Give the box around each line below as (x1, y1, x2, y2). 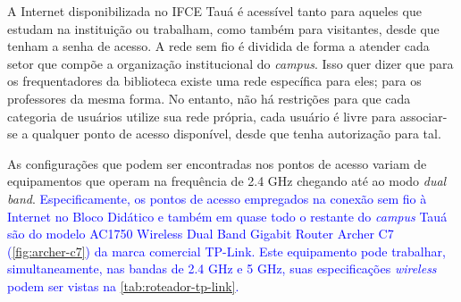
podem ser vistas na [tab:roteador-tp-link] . (7, 276, 239, 295)
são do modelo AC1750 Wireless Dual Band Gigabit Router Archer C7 (7, 224, 394, 243)
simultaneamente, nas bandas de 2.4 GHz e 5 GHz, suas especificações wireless (7, 259, 437, 278)
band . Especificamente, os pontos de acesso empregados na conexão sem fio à (7, 189, 427, 207)
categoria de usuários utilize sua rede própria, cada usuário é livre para (7, 106, 397, 125)
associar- (399, 106, 448, 125)
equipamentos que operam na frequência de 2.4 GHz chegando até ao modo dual (7, 172, 447, 190)
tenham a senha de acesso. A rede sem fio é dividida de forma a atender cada (7, 37, 430, 55)
